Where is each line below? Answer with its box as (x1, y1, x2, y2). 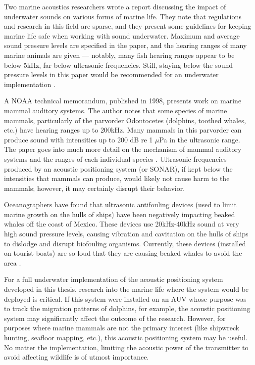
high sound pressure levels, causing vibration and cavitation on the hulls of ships (4, 228, 249, 239)
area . (4, 257, 21, 268)
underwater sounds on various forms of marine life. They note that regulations (4, 11, 242, 21)
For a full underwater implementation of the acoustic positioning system (4, 274, 223, 284)
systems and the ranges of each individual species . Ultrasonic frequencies (4, 153, 227, 164)
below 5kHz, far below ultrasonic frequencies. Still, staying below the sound (4, 59, 233, 70)
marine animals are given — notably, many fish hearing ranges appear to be (4, 49, 235, 60)
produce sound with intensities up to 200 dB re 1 (4, 134, 153, 144)
